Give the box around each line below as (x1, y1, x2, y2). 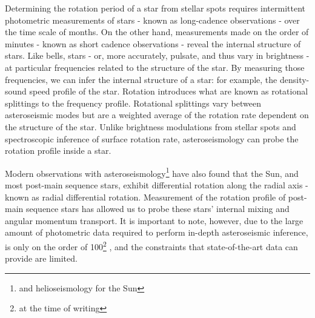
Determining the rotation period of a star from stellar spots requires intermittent (5, 2, 306, 14)
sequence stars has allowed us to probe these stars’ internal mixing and (25, 202, 290, 215)
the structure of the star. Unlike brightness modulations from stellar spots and (5, 120, 296, 133)
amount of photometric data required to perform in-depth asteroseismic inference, (5, 226, 308, 239)
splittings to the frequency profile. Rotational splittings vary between (5, 96, 261, 109)
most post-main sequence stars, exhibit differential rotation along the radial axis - (5, 178, 308, 191)
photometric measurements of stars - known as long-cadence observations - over (5, 13, 300, 26)
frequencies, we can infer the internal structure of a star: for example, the (5, 73, 277, 85)
